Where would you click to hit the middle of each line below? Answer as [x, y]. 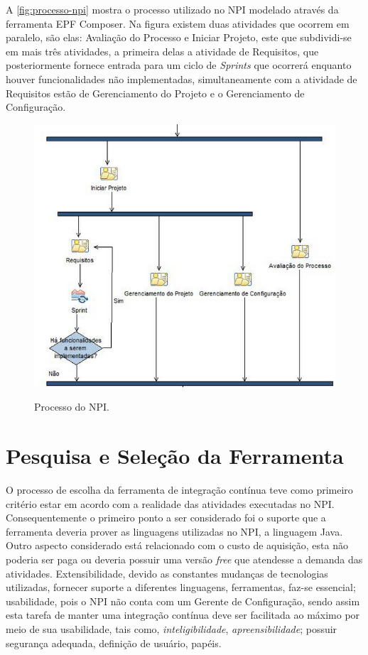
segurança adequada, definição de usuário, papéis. [114, 643]
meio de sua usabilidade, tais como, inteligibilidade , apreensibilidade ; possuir [172, 628]
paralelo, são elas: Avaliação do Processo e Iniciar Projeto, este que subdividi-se [179, 37]
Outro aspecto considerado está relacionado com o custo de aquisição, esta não [177, 545]
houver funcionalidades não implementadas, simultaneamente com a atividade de [182, 79]
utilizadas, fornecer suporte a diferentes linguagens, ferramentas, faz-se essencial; [181, 587]
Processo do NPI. [72, 407]
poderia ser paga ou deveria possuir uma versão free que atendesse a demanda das [184, 559]
